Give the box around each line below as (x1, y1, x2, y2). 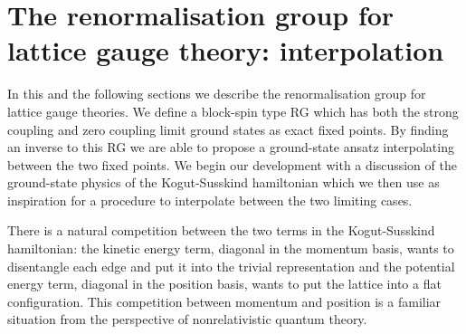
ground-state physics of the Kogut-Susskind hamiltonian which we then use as (7, 173, 440, 192)
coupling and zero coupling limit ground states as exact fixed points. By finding (7, 119, 449, 138)
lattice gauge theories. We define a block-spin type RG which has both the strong (7, 101, 459, 120)
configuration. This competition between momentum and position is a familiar (7, 291, 442, 310)
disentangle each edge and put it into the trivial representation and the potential (7, 256, 455, 275)
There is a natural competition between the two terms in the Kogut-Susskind (7, 221, 435, 240)
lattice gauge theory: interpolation (7, 32, 444, 69)
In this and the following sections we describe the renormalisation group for (7, 84, 426, 103)
